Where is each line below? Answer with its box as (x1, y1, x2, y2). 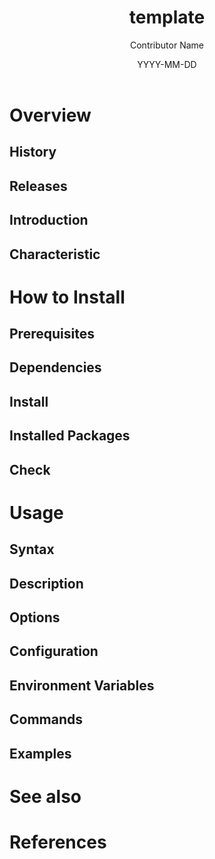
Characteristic (9, 246, 101, 263)
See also (9, 785, 82, 808)
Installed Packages (9, 427, 131, 445)
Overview (9, 104, 92, 126)
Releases (9, 177, 68, 195)
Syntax (9, 541, 55, 558)
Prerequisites (9, 326, 95, 343)
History (9, 144, 57, 161)
